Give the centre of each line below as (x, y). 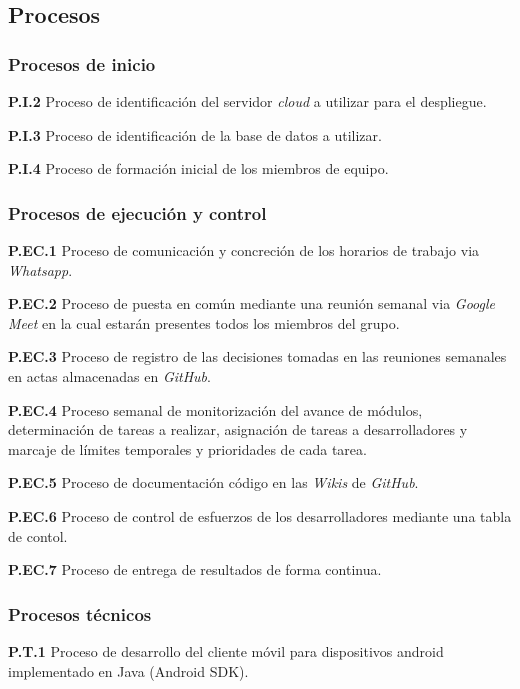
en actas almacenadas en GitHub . (109, 375)
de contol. (38, 535)
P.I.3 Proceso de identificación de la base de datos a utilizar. (195, 134)
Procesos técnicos (80, 613)
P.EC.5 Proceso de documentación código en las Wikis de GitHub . (213, 482)
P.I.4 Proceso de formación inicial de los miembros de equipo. (198, 168)
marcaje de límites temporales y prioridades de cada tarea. (187, 448)
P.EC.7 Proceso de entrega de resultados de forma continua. (195, 569)
